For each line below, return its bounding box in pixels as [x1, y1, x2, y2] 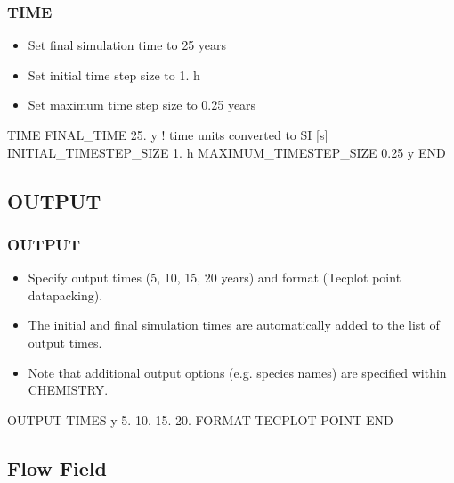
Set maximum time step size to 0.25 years [28, 95, 256, 114]
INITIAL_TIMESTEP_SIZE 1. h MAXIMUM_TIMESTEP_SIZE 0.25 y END [7, 143, 446, 161]
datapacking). [28, 285, 103, 304]
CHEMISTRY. [28, 381, 109, 399]
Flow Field [7, 454, 107, 481]
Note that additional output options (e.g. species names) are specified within [28, 363, 447, 381]
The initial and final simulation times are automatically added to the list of [28, 315, 440, 334]
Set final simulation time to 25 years [28, 36, 227, 54]
